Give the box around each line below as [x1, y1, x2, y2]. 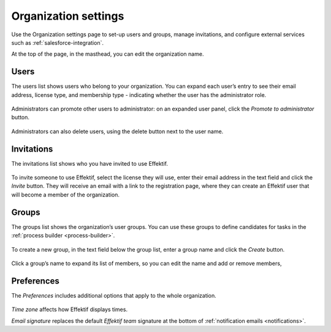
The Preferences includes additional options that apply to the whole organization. [11, 291, 217, 299]
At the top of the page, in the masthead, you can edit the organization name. [11, 50, 204, 58]
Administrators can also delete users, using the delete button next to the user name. [11, 128, 224, 135]
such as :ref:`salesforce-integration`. [11, 39, 104, 46]
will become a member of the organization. [11, 191, 120, 198]
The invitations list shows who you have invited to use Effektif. [11, 160, 169, 167]
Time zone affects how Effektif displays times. [11, 306, 128, 313]
